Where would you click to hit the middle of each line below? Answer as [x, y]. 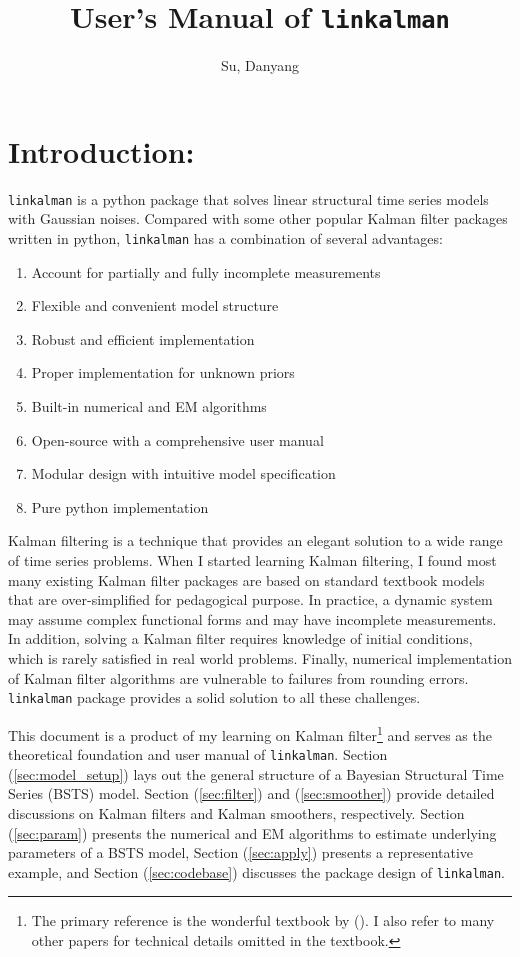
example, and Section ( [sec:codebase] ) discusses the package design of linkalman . [257, 871]
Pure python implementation [120, 506]
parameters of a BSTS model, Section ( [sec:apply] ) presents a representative [241, 852]
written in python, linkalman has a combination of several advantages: [225, 238]
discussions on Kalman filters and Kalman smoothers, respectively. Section [236, 812]
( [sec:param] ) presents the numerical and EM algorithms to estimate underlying [252, 832]
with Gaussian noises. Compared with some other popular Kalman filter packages [258, 218]
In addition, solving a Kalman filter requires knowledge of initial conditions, [240, 638]
